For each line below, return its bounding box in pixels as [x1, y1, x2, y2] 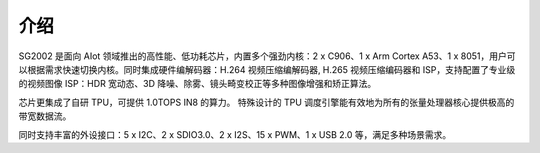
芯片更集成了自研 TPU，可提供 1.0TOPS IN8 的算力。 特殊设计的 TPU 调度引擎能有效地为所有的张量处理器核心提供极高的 [18, 96, 515, 108]
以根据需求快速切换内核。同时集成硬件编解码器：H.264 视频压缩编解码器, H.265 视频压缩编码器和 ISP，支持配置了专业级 [18, 63, 516, 75]
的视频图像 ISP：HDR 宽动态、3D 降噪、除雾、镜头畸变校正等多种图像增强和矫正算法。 [18, 78, 377, 90]
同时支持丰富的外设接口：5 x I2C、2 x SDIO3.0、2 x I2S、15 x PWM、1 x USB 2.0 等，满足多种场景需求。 [18, 128, 452, 140]
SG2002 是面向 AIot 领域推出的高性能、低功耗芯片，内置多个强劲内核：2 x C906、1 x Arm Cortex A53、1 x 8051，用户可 [18, 50, 516, 62]
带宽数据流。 [18, 110, 72, 122]
